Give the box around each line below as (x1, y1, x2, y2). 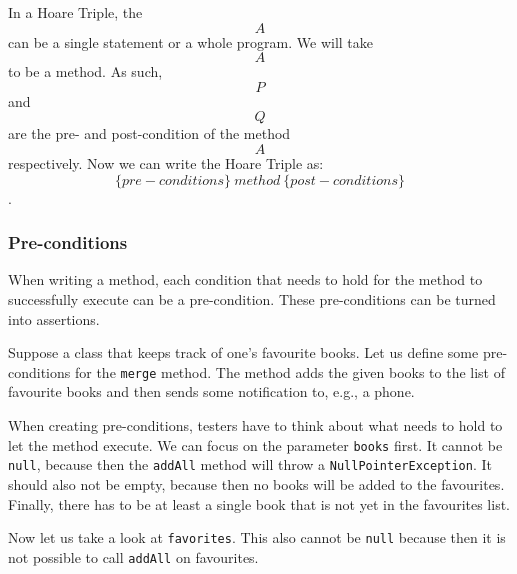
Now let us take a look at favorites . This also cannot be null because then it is (8, 527, 506, 548)
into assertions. (8, 308, 100, 329)
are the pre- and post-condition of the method (8, 123, 291, 144)
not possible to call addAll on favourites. (8, 546, 259, 567)
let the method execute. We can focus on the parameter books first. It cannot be (8, 434, 503, 455)
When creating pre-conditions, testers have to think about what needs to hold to (8, 415, 503, 435)
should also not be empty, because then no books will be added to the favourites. (8, 473, 505, 494)
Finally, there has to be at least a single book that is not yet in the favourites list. (8, 493, 511, 514)
